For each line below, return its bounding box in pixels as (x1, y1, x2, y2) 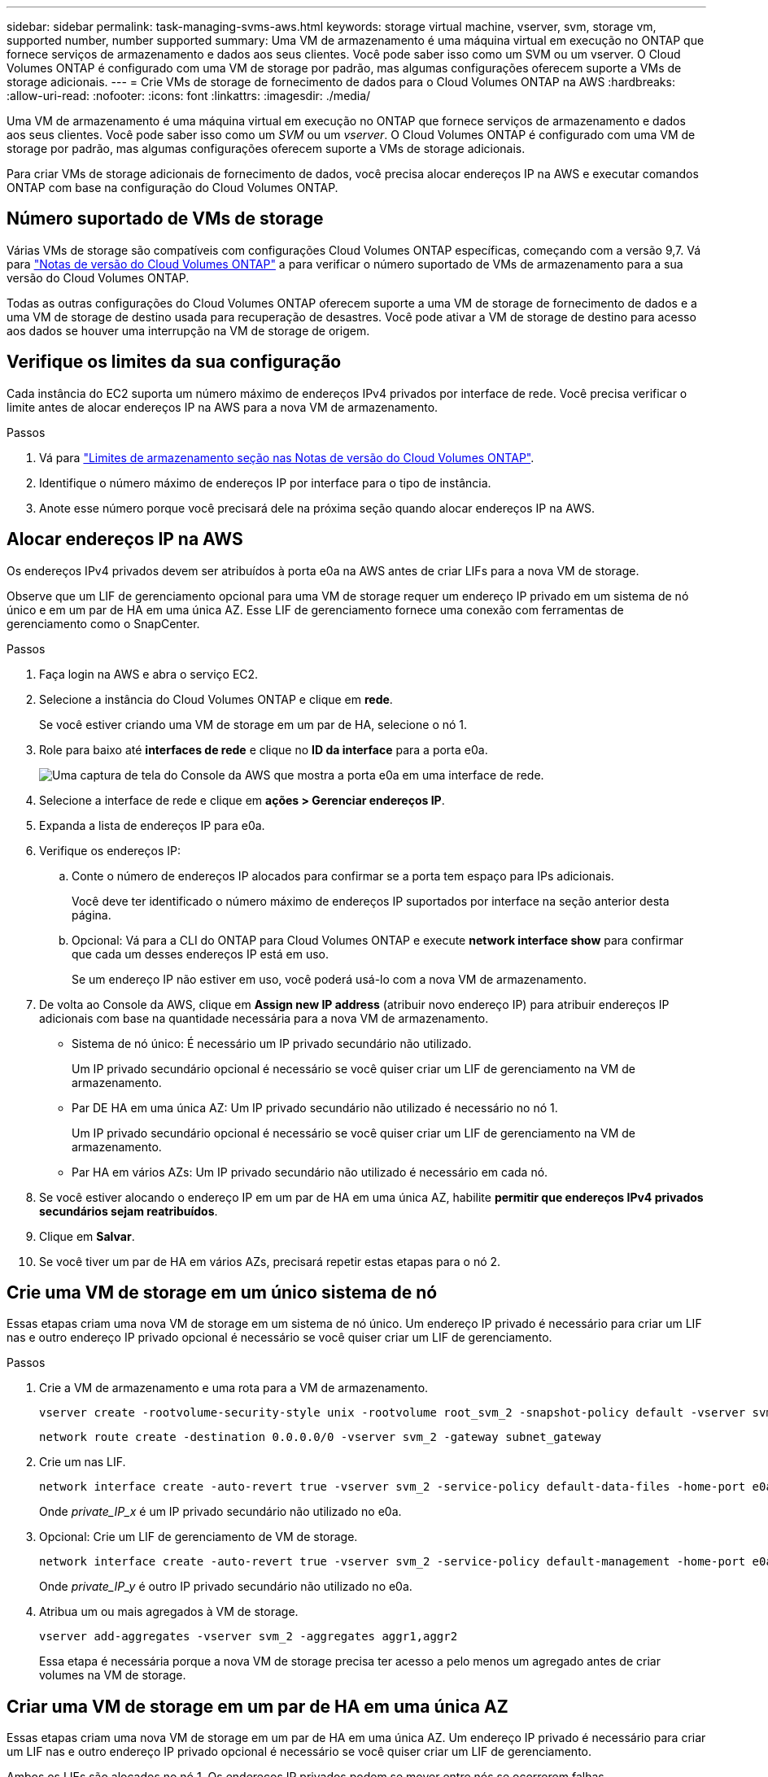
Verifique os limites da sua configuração (7, 351, 342, 373)
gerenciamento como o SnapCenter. (7, 616, 200, 631)
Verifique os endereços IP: (39, 843, 181, 858)
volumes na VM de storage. (39, 1668, 186, 1683)
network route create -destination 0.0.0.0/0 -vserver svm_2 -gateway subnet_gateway (39, 1430, 602, 1444)
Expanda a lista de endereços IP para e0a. (39, 818, 265, 832)
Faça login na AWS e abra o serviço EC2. (39, 666, 259, 681)
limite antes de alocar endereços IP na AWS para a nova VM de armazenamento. (7, 399, 439, 414)
